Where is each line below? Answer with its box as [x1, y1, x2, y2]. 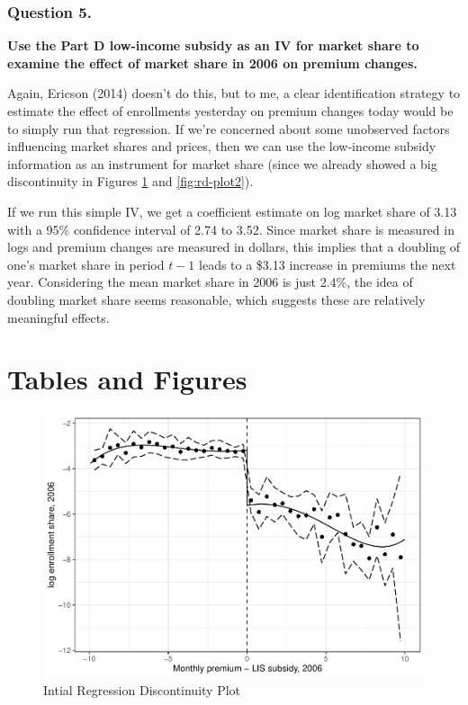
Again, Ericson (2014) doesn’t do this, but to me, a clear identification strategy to [7, 84, 461, 103]
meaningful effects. [7, 308, 110, 326]
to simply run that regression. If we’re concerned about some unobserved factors [7, 119, 450, 138]
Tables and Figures [7, 361, 247, 397]
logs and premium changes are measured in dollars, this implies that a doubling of [7, 237, 461, 256]
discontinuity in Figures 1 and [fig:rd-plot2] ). [7, 172, 254, 191]
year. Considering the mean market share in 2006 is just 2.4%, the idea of [7, 272, 413, 291]
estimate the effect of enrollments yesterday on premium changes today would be [7, 102, 454, 120]
